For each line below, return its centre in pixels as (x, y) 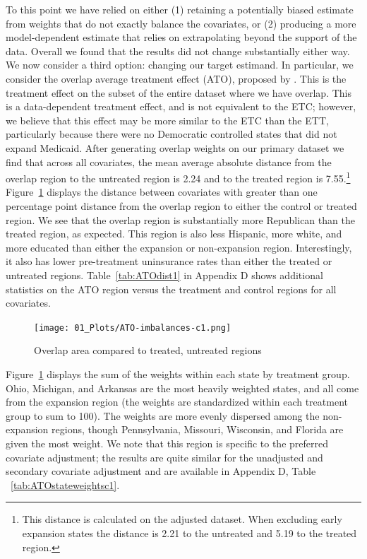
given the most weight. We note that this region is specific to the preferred (167, 443)
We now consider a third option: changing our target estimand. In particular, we (180, 65)
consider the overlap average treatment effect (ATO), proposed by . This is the (176, 78)
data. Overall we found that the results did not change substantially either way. (178, 51)
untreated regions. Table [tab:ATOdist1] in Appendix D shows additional (164, 275)
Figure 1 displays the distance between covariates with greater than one (162, 192)
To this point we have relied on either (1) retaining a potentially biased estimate (180, 9)
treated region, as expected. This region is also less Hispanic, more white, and (174, 234)
